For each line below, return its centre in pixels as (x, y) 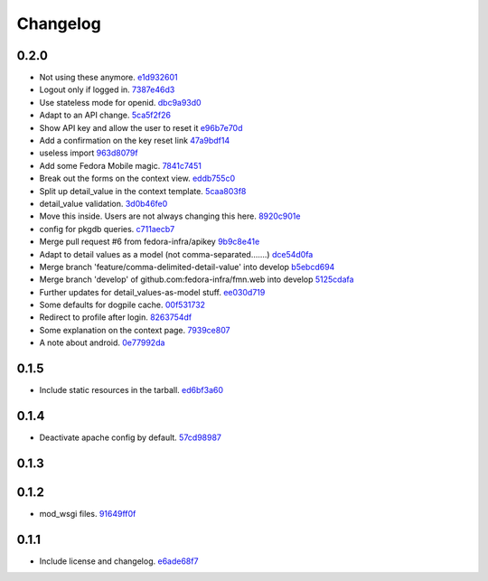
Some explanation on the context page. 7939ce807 (135, 330)
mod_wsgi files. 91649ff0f (88, 514)
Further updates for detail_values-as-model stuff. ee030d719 (152, 292)
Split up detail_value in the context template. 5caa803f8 (143, 191)
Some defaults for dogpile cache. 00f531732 (122, 305)
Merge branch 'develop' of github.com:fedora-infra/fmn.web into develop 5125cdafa (197, 279)
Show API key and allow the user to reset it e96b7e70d (141, 127)
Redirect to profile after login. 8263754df (116, 317)
